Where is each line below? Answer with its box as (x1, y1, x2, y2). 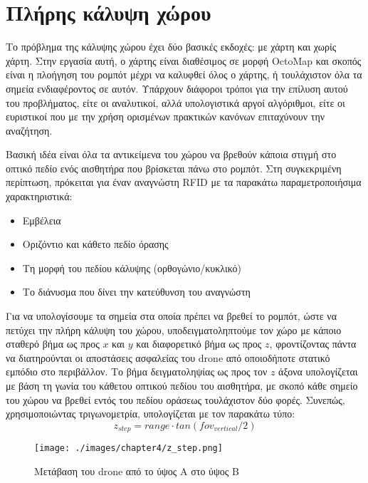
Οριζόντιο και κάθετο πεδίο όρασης (22, 237, 169, 251)
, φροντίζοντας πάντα (269, 336, 357, 351)
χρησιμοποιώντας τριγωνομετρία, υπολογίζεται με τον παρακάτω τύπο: (6, 406, 295, 421)
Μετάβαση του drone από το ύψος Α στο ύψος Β (34, 463, 239, 478)
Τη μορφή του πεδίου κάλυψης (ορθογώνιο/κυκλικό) (22, 260, 241, 275)
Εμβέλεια (22, 212, 61, 227)
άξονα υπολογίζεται (278, 364, 358, 379)
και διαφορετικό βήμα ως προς (136, 336, 262, 351)
